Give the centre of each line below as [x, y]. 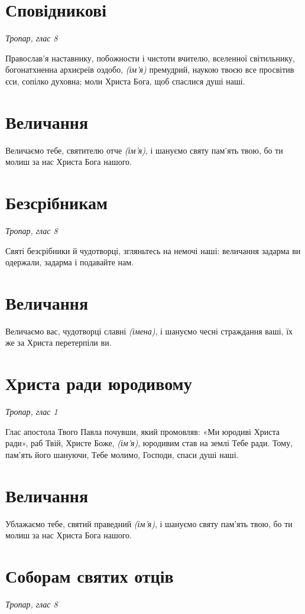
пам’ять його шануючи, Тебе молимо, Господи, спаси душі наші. [122, 454]
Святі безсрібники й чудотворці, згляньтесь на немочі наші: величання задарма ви [153, 250]
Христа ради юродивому [99, 383]
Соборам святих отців [90, 576]
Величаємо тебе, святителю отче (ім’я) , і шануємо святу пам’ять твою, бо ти [144, 150]
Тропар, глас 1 [32, 412]
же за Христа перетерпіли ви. [59, 342]
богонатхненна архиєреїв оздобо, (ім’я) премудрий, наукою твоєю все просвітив [150, 69]
